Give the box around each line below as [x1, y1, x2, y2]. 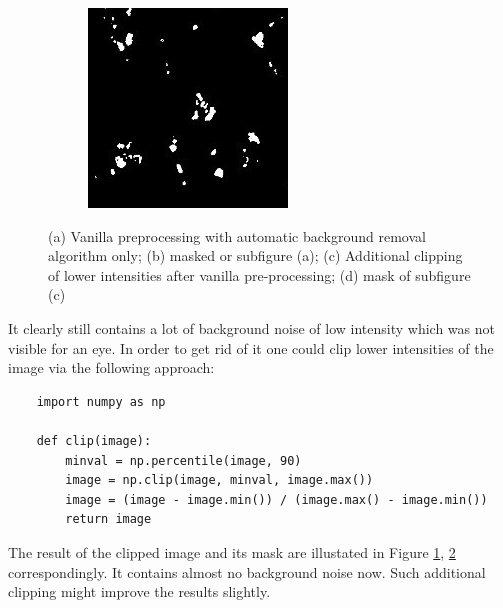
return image [65, 512, 152, 527]
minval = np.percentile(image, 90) [65, 453, 302, 468]
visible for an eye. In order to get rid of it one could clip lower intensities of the [8, 337, 494, 358]
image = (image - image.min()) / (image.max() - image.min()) [65, 492, 488, 507]
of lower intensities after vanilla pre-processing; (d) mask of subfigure [48, 264, 471, 285]
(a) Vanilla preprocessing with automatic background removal [48, 225, 426, 246]
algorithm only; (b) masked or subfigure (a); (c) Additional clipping [48, 245, 463, 266]
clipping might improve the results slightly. [8, 581, 271, 602]
